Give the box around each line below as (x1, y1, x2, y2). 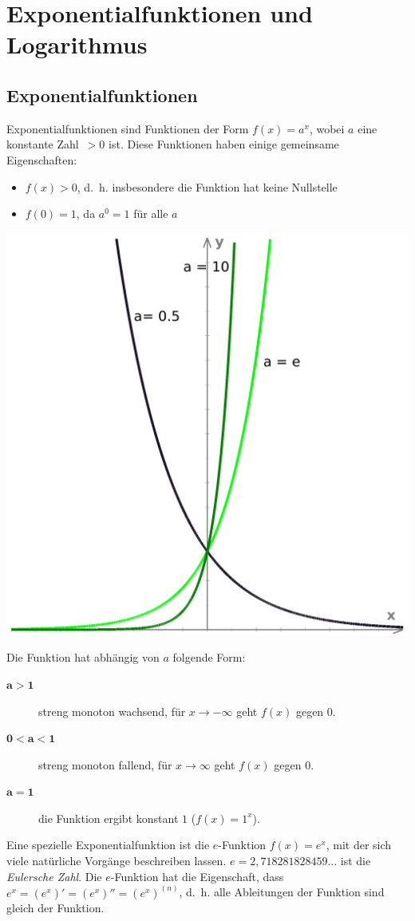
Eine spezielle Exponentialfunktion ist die (6, 836, 210, 853)
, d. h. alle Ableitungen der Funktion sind (179, 883, 385, 900)
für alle (133, 205, 168, 222)
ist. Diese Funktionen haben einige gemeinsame (109, 136, 339, 152)
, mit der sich (326, 836, 392, 853)
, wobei (309, 120, 345, 136)
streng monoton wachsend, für (38, 702, 186, 719)
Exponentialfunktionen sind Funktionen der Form (6, 120, 249, 136)
